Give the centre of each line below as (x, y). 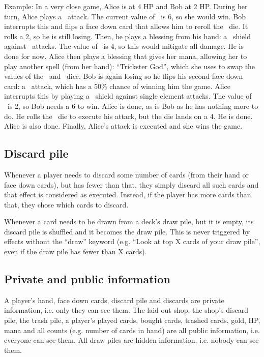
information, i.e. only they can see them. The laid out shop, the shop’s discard (126, 310)
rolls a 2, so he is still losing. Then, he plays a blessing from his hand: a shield (128, 36)
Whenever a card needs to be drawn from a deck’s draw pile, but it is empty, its (129, 221)
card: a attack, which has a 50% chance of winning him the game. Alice (117, 86)
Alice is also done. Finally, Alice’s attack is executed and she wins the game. (123, 126)
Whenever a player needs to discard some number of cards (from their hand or (126, 174)
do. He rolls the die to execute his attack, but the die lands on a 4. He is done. (128, 116)
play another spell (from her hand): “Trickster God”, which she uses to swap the (130, 66)
